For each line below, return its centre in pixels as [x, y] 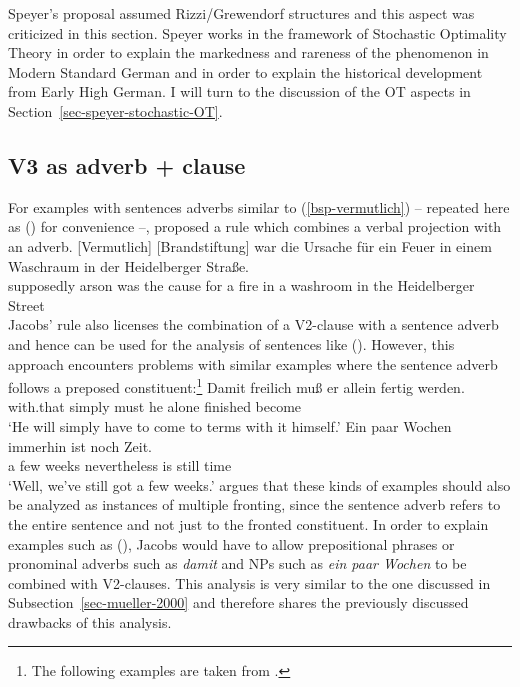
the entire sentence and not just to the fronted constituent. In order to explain [248, 523]
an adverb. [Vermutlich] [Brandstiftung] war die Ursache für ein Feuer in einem [250, 245]
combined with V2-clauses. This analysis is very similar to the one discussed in [249, 582]
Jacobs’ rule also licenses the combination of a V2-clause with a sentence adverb [253, 324]
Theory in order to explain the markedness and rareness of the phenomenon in [248, 52]
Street [26, 304]
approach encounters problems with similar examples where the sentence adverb [253, 363]
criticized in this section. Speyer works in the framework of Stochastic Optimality [257, 32]
